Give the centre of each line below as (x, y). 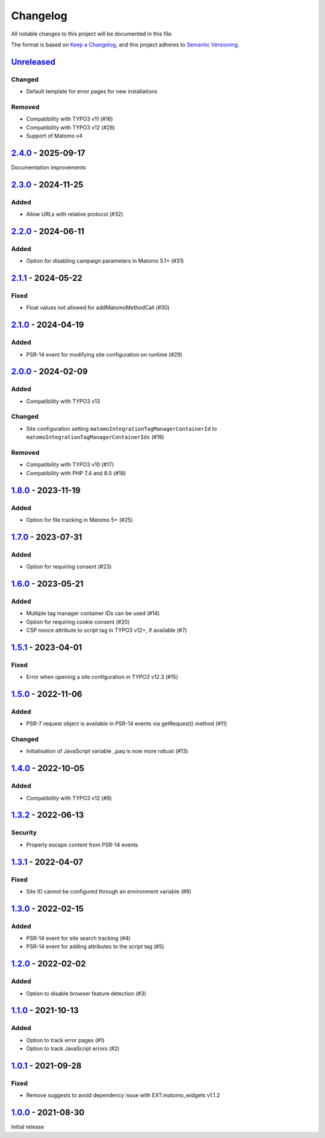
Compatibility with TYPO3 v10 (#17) (70, 464)
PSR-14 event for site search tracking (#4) (78, 938)
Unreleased (33, 62)
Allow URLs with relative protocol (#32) (75, 214)
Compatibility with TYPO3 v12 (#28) (71, 127)
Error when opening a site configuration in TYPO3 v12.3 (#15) (102, 677)
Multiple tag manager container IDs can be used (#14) (93, 613)
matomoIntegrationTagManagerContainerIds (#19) (95, 437)
